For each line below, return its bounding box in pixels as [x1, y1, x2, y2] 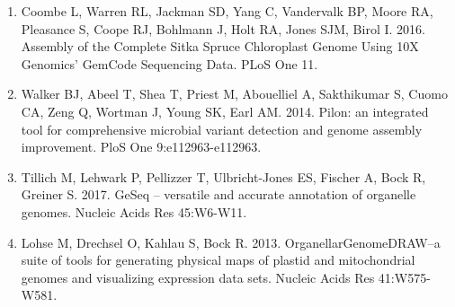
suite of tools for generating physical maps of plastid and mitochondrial [21, 250, 415, 269]
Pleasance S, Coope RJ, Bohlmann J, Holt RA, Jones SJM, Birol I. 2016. [21, 19, 425, 38]
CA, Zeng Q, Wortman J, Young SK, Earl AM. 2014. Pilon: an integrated [21, 101, 429, 120]
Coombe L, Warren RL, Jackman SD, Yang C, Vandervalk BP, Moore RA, [21, 2, 433, 20]
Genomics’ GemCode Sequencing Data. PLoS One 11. [21, 54, 318, 73]
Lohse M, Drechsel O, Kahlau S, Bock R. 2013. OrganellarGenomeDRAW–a [21, 232, 441, 251]
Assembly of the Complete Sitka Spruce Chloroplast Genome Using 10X [21, 37, 419, 56]
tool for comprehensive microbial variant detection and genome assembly [21, 119, 423, 138]
